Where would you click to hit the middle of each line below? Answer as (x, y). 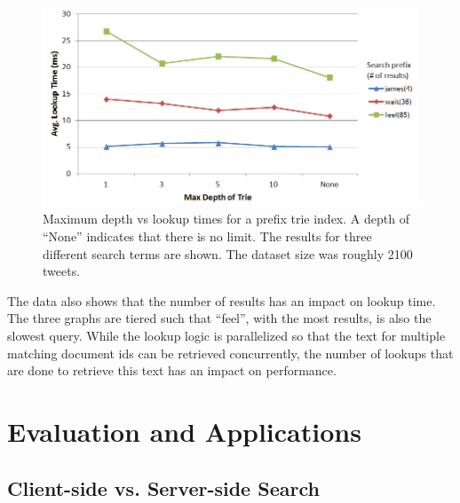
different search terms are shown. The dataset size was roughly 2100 (228, 253)
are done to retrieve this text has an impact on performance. (172, 370)
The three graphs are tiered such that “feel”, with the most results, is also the (219, 318)
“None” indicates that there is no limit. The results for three (207, 236)
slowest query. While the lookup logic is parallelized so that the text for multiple (226, 335)
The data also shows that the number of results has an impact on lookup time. (222, 300)
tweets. (62, 271)
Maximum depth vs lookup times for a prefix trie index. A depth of (226, 219)
